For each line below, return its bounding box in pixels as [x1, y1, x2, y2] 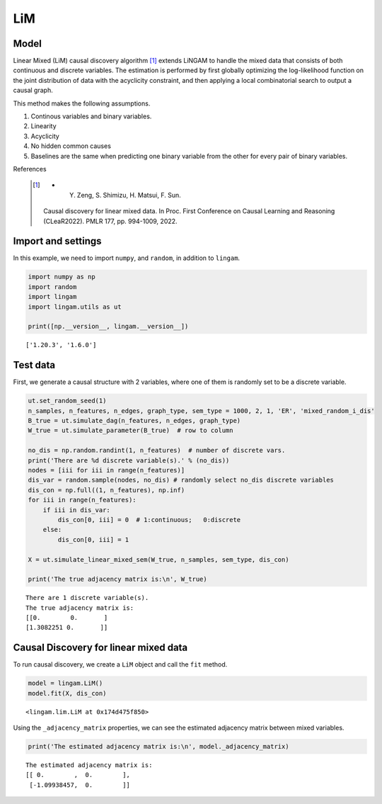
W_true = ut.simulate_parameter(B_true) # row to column [28, 426, 233, 435]
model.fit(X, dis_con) [28, 689, 107, 697]
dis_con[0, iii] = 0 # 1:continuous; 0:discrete [57, 516, 241, 523]
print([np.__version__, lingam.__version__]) [28, 322, 189, 331]
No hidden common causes [30, 142, 111, 150]
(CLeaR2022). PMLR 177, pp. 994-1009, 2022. [43, 217, 178, 225]
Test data [13, 359, 56, 371]
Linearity [30, 122, 57, 130]
